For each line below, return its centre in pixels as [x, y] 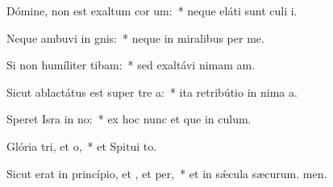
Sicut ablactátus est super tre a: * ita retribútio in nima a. [152, 91]
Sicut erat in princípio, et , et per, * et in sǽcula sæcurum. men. [167, 173]
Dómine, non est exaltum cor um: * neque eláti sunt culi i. [152, 10]
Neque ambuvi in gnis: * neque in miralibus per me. [135, 37]
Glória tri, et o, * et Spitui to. [82, 145]
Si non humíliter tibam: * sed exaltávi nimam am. [131, 65]
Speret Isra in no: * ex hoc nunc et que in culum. [129, 119]
